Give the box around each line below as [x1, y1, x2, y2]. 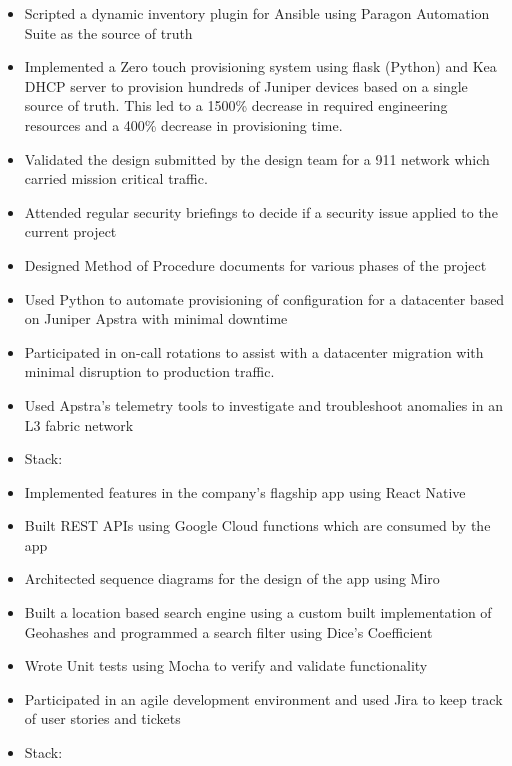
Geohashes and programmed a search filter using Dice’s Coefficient [24, 621, 433, 642]
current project [24, 221, 117, 242]
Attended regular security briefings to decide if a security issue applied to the [24, 201, 498, 222]
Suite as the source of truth [24, 22, 193, 43]
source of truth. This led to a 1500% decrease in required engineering [24, 95, 448, 116]
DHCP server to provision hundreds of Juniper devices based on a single [24, 75, 468, 96]
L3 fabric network [24, 414, 134, 435]
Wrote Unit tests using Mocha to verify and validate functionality [24, 655, 428, 676]
